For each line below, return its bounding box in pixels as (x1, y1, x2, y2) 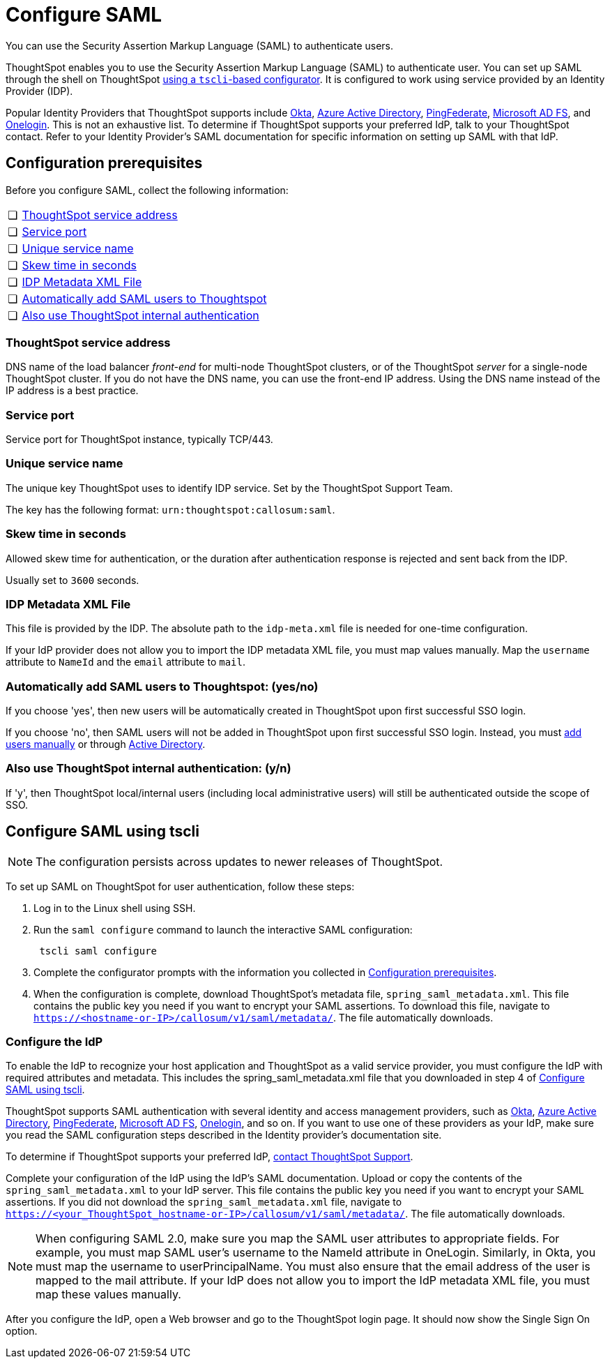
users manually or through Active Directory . (6, 738, 206, 751)
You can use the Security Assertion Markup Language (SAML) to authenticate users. (6, 39, 394, 52)
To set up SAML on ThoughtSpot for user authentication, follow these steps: (6, 880, 355, 892)
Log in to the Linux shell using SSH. (33, 901, 196, 914)
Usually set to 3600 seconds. (6, 574, 139, 586)
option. (6, 1325, 38, 1337)
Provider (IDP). (6, 84, 73, 97)
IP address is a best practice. (6, 384, 139, 397)
